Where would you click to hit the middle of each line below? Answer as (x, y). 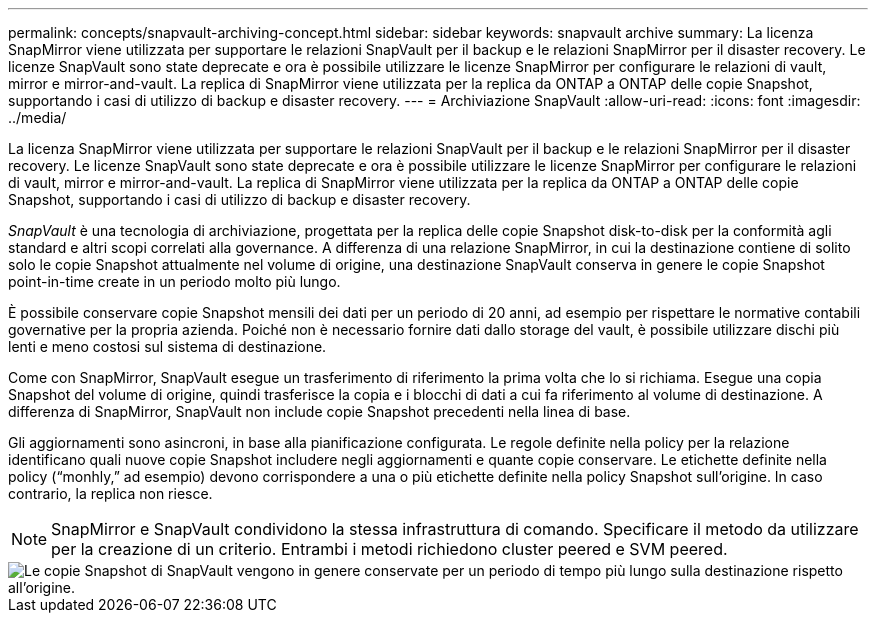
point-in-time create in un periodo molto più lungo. (174, 281)
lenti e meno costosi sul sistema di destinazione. (167, 346)
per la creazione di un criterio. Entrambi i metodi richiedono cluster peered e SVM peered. (389, 549)
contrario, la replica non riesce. (110, 493)
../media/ (37, 117)
